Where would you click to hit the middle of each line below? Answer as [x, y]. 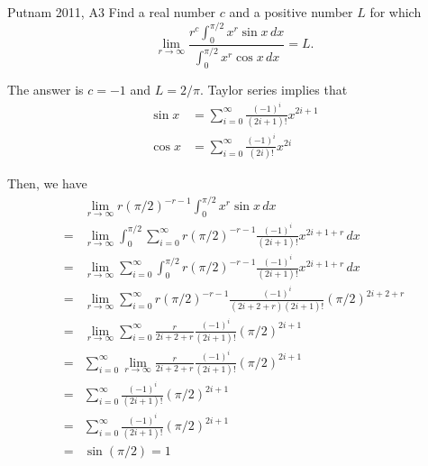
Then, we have [47, 183]
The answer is [46, 90]
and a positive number [291, 12]
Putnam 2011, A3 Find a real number [112, 12]
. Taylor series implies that [273, 90]
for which [396, 12]
